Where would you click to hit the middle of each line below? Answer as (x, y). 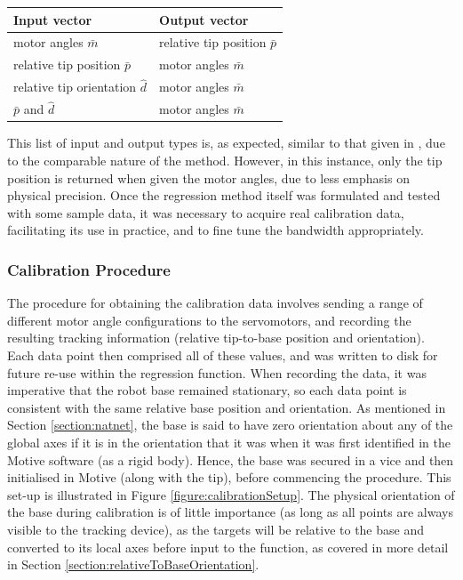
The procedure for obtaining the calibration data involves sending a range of (215, 303)
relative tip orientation (75, 87)
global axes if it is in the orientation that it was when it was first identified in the (229, 442)
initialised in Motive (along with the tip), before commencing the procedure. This (229, 477)
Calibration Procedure (89, 269)
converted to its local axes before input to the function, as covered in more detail (228, 547)
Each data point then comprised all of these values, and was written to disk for (223, 354)
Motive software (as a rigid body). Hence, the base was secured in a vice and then (231, 459)
